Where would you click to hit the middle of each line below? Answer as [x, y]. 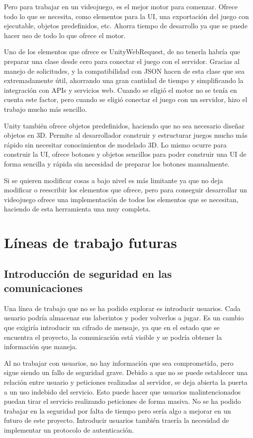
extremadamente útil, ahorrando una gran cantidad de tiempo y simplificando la [124, 80]
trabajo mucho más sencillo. [45, 109]
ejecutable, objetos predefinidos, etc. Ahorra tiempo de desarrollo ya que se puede [126, 26]
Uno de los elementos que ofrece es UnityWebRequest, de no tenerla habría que [122, 52]
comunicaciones [43, 288]
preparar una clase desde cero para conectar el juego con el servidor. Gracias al [122, 61]
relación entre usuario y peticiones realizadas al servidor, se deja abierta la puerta [126, 382]
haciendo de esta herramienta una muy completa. [77, 209]
